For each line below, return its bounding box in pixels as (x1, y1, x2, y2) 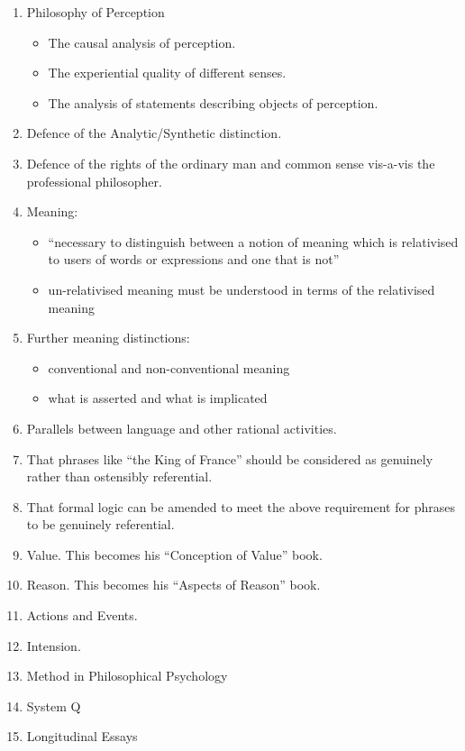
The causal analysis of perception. (48, 32, 236, 51)
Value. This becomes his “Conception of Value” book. (26, 545, 323, 563)
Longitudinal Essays (26, 727, 138, 746)
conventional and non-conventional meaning (48, 358, 290, 377)
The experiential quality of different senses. (48, 63, 287, 82)
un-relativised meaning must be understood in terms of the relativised (48, 279, 435, 298)
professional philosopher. (26, 171, 162, 190)
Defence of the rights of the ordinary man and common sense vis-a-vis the (26, 153, 435, 172)
